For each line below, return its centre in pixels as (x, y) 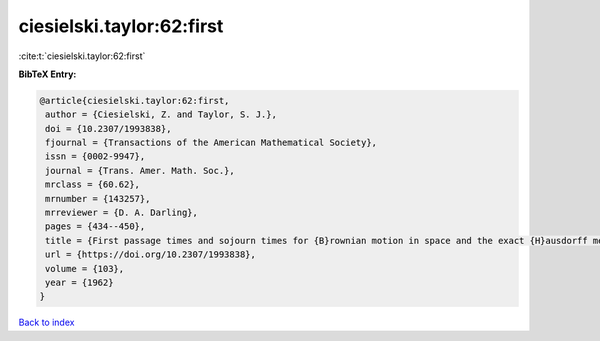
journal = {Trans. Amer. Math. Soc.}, (140, 170)
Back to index (46, 322)
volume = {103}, (85, 268)
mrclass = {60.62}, (92, 184)
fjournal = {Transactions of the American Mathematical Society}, (211, 143)
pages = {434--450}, (95, 226)
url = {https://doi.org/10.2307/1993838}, (151, 254)
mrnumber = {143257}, (98, 198)
